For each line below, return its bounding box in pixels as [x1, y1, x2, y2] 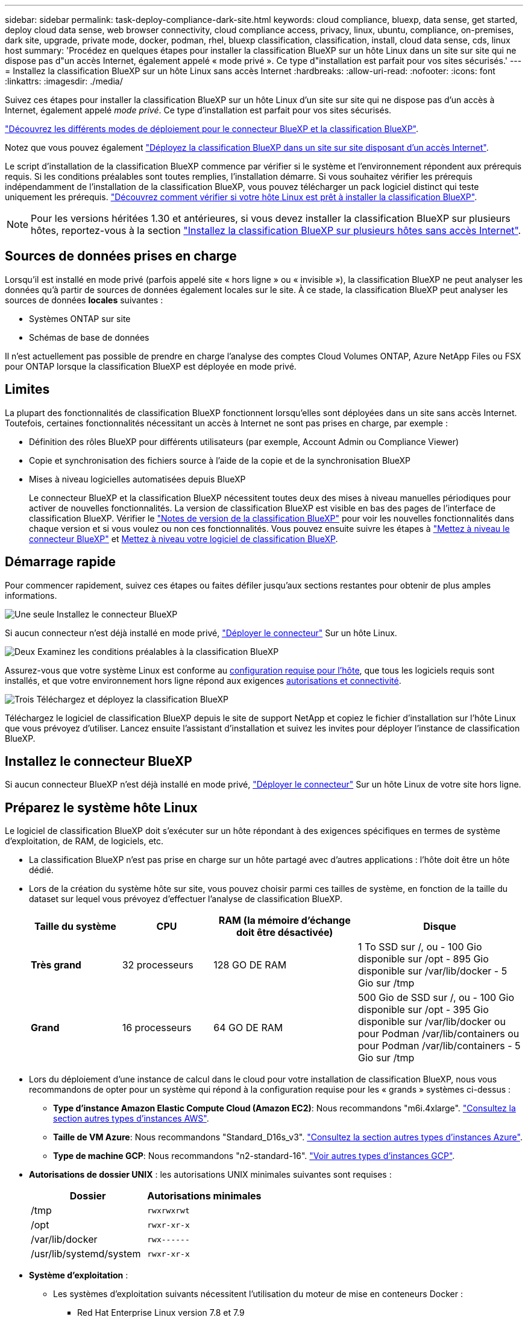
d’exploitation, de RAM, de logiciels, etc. [5, 836, 164, 847]
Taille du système [34, 920, 116, 933]
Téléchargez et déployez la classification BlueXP [36, 693, 229, 704]
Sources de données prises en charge [5, 248, 237, 264]
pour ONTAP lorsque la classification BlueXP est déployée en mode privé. [5, 361, 297, 371]
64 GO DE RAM [213, 1022, 283, 1034]
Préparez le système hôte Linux [5, 800, 198, 815]
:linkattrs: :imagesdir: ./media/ [5, 76, 123, 86]
